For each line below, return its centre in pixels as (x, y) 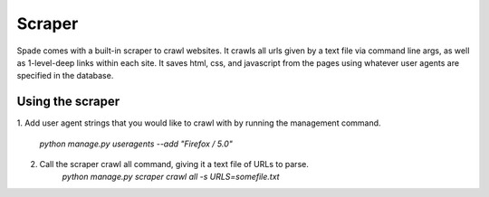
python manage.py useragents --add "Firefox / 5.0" (136, 144)
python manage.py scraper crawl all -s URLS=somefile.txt (171, 177)
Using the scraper (68, 102)
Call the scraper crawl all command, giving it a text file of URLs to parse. (174, 164)
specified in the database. (65, 76)
